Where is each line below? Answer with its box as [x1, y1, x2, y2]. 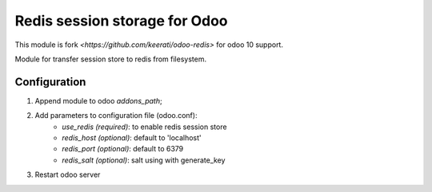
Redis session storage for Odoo [14, 12, 228, 29]
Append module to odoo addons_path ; [34, 96, 163, 105]
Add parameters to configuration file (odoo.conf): [34, 111, 198, 120]
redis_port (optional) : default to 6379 [62, 144, 184, 154]
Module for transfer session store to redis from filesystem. [14, 54, 207, 64]
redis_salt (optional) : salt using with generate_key [62, 155, 226, 165]
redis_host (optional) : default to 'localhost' [62, 133, 202, 143]
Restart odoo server [34, 170, 101, 179]
